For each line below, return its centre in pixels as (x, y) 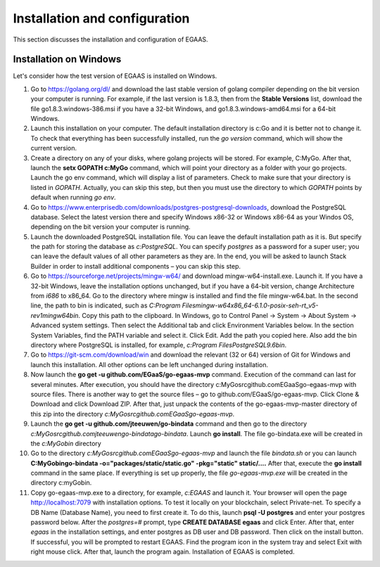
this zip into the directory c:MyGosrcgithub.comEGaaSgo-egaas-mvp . (133, 414)
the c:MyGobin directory (66, 443)
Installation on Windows (67, 59)
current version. (54, 148)
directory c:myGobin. (61, 483)
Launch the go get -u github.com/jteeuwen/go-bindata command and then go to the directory (169, 424)
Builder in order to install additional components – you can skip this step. (136, 266)
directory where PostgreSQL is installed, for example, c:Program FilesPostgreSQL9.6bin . (159, 345)
